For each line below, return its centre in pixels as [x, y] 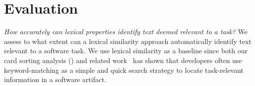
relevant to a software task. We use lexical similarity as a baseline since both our [126, 51]
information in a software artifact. [55, 79]
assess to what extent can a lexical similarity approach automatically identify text [128, 41]
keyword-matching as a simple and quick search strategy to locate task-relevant [124, 70]
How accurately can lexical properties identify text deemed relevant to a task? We [126, 32]
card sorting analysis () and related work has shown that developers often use [123, 60]
